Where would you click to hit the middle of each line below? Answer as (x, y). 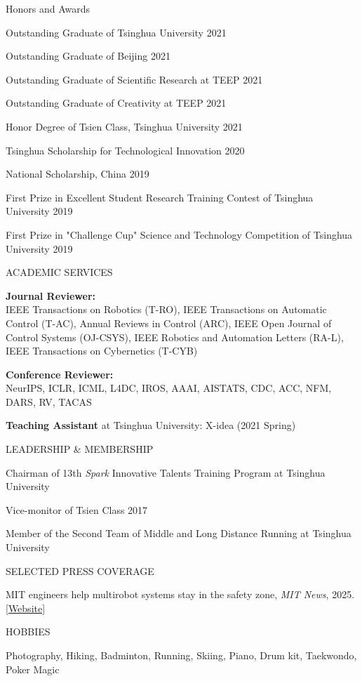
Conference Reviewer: (60, 374)
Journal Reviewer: (51, 295)
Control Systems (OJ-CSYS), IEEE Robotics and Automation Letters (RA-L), (175, 337)
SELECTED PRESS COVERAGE (80, 570)
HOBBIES (28, 632)
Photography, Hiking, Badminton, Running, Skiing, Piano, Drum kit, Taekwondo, (181, 655)
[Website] (26, 608)
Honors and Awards (48, 8)
